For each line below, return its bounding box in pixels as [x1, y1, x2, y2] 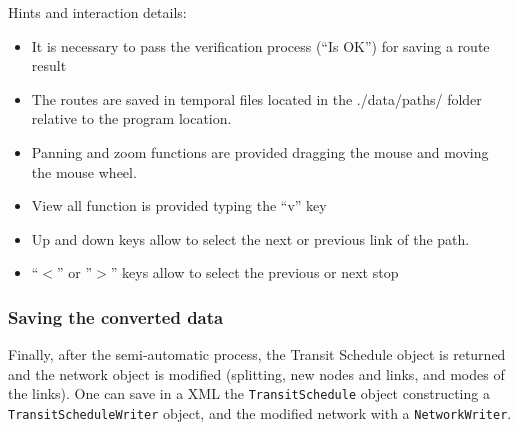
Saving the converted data [8, 304, 224, 329]
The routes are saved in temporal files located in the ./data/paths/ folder [31, 88, 482, 109]
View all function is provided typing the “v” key [31, 195, 327, 216]
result [31, 55, 67, 76]
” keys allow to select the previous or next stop [110, 262, 399, 283]
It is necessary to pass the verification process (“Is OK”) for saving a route [31, 35, 490, 56]
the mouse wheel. [31, 161, 137, 182]
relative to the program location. [31, 108, 232, 129]
